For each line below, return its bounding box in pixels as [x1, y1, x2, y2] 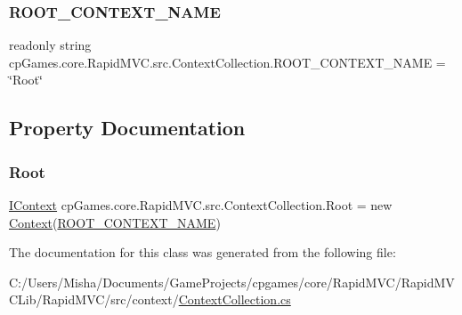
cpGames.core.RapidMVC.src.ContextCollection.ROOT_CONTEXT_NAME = [9, 52, 446, 71]
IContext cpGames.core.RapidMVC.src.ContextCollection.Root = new [9, 196, 393, 214]
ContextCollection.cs [178, 290, 291, 309]
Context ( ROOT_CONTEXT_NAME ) [9, 213, 221, 231]
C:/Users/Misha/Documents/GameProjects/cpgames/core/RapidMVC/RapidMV [9, 272, 455, 291]
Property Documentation [9, 114, 246, 141]
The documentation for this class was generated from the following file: [9, 243, 396, 262]
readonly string [9, 36, 92, 54]
